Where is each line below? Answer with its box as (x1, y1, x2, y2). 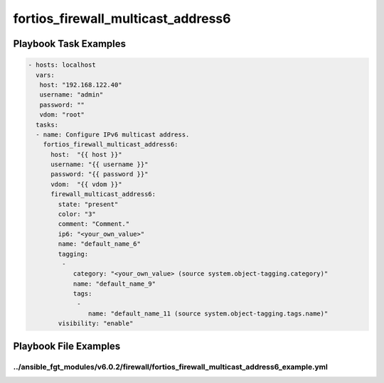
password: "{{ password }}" (50, 171, 149, 178)
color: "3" (58, 210, 96, 218)
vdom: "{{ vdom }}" (50, 180, 122, 188)
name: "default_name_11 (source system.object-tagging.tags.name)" (87, 309, 329, 318)
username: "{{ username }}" (50, 161, 149, 168)
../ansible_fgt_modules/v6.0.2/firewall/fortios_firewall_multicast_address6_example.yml (13, 362, 329, 372)
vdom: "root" (39, 111, 85, 119)
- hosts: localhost (28, 61, 96, 69)
